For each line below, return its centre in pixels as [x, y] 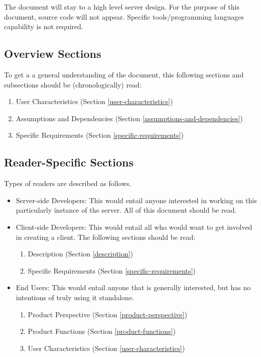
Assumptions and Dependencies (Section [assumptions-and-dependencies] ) [129, 118]
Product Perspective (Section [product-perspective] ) [107, 314]
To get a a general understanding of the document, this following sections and [124, 74]
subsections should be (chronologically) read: [73, 84]
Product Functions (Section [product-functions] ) [102, 331]
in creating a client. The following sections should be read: [106, 237]
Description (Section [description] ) [80, 254]
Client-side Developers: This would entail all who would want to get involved [134, 227]
